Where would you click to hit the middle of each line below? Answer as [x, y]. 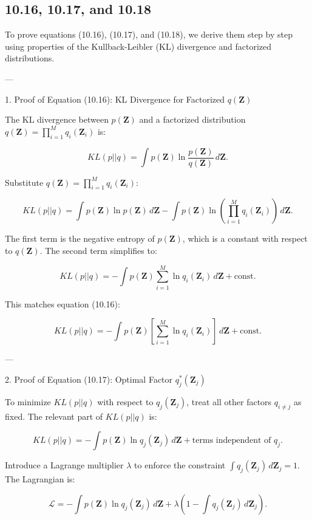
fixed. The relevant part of [54, 416]
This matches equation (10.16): [63, 303]
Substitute [24, 182]
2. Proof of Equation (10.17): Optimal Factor [89, 379]
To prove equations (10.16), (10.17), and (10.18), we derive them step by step [149, 34]
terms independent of [232, 441]
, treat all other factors [229, 401]
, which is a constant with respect [245, 238]
